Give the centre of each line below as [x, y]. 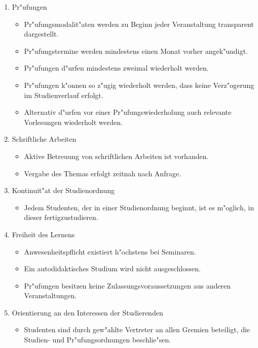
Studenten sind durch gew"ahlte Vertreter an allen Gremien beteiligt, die [137, 329]
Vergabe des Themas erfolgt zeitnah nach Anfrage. [103, 173]
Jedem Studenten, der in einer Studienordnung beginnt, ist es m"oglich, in [139, 207]
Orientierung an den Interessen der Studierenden [87, 312]
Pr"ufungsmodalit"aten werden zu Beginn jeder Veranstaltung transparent [139, 24]
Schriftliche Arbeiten [44, 139]
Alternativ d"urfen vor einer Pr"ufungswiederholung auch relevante [128, 112]
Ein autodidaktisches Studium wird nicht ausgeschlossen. [112, 268]
